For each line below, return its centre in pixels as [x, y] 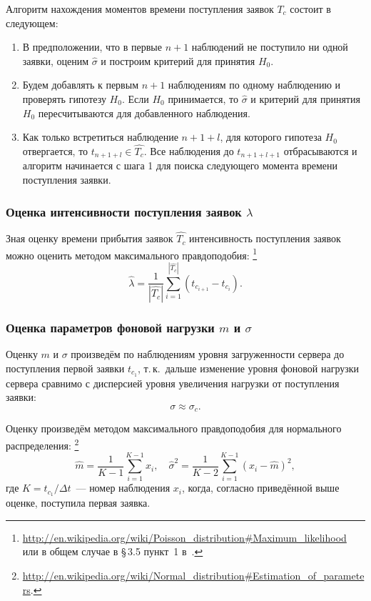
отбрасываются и [320, 150]
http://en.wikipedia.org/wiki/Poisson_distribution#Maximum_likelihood [184, 537]
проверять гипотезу [64, 98]
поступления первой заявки [65, 368]
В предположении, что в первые [92, 47]
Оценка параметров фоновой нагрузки [110, 328]
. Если [135, 98]
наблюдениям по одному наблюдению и [254, 85]
